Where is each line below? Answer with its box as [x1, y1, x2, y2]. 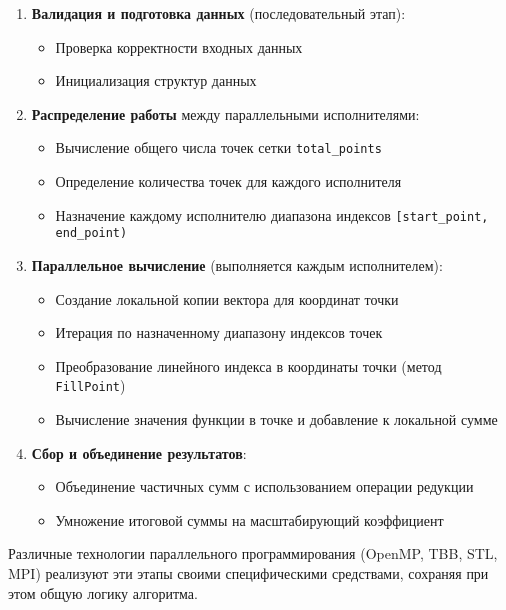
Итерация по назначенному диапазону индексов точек [55, 322, 383, 343]
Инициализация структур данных [55, 70, 257, 91]
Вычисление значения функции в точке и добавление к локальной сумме [55, 408, 498, 429]
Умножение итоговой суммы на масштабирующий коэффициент [55, 509, 444, 530]
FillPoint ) [55, 375, 126, 396]
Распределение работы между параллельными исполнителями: [31, 103, 420, 124]
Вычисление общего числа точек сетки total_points [55, 137, 382, 158]
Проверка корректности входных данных [55, 36, 303, 57]
